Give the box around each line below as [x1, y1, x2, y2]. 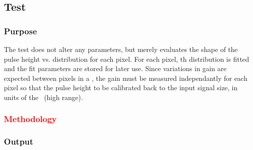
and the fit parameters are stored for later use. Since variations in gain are [4, 63, 227, 74]
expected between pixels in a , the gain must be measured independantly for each [4, 73, 248, 83]
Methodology [4, 113, 57, 125]
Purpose [4, 25, 37, 37]
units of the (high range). [4, 92, 83, 102]
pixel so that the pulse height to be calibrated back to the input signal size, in [4, 82, 238, 93]
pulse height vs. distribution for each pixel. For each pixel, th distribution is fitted [4, 53, 250, 64]
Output [4, 135, 34, 148]
